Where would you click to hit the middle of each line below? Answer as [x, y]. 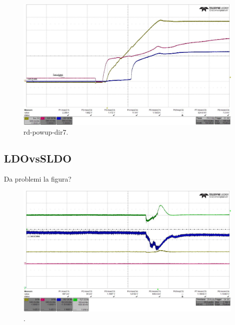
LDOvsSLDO [38, 158]
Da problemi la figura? [38, 178]
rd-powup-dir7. [46, 131]
